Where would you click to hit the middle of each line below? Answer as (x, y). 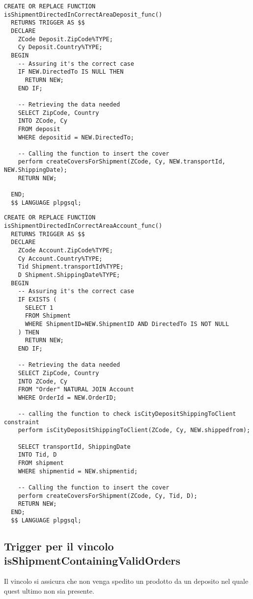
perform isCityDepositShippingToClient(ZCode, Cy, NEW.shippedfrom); (134, 430)
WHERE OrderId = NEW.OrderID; (67, 397)
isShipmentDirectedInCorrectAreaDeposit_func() (83, 14)
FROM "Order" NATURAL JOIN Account (76, 390)
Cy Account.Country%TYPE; (60, 259)
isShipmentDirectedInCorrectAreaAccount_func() (83, 226)
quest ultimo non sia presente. (49, 590)
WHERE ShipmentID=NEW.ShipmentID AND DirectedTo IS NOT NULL (127, 324)
